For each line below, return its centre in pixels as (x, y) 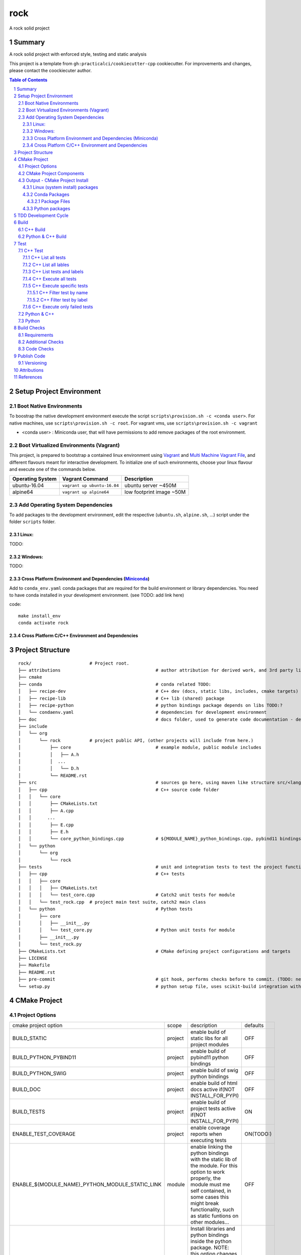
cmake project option (37, 1025)
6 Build (21, 222)
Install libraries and (213, 1228)
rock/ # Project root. (74, 663)
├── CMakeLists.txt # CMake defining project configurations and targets (155, 951)
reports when (206, 1134)
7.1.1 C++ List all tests (44, 258)
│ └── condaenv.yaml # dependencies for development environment (142, 712)
